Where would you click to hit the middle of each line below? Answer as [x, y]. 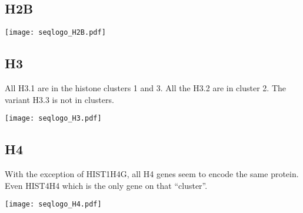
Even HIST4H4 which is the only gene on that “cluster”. [106, 185]
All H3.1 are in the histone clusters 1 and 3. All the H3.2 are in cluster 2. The [145, 88]
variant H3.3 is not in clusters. [59, 99]
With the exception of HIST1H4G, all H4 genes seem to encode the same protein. [152, 174]
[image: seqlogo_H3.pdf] [53, 119]
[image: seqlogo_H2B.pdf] [55, 33]
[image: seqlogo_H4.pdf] [53, 204]
